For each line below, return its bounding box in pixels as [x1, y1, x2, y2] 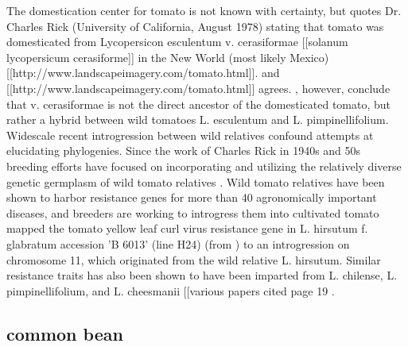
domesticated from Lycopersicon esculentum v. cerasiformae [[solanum [6, 33, 348, 50]
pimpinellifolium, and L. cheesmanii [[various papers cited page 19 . [6, 282, 335, 299]
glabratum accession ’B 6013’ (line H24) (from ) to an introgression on [6, 235, 350, 252]
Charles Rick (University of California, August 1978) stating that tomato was [6, 17, 384, 34]
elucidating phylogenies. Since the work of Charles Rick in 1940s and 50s [6, 142, 361, 159]
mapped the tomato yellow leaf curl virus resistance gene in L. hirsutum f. [6, 220, 368, 237]
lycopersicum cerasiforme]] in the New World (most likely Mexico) [6, 48, 329, 65]
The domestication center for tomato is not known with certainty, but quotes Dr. [6, 2, 402, 18]
